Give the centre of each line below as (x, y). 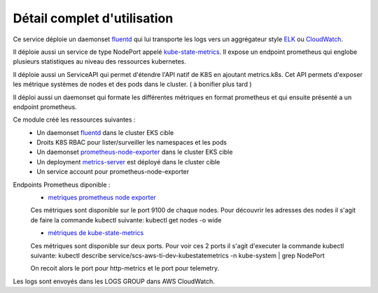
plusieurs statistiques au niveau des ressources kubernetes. (100, 62)
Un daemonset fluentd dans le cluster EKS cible (105, 132)
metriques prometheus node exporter (102, 198)
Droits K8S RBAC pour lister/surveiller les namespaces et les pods (132, 143)
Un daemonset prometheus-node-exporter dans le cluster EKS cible (135, 152)
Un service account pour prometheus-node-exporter (113, 172)
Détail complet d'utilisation (93, 18)
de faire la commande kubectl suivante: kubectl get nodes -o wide (126, 220)
